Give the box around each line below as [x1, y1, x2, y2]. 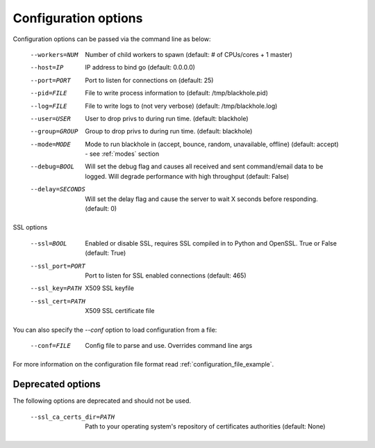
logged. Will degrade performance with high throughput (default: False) [85, 172, 290, 180]
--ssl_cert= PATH [30, 297, 86, 305]
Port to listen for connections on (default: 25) [85, 76, 214, 84]
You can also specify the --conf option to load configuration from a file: [12, 326, 217, 334]
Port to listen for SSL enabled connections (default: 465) [85, 271, 247, 280]
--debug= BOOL [30, 163, 75, 170]
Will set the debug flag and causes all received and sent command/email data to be [85, 162, 324, 170]
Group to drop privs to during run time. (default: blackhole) [85, 127, 253, 136]
